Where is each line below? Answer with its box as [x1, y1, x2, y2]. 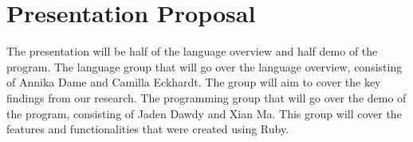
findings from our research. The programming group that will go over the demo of [6, 89, 407, 106]
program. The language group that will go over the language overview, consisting [6, 58, 403, 75]
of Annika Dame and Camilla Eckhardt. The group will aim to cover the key [6, 74, 381, 90]
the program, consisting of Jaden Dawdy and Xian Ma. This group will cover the [6, 105, 402, 121]
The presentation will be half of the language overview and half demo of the [6, 43, 378, 59]
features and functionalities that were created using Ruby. [6, 121, 289, 137]
